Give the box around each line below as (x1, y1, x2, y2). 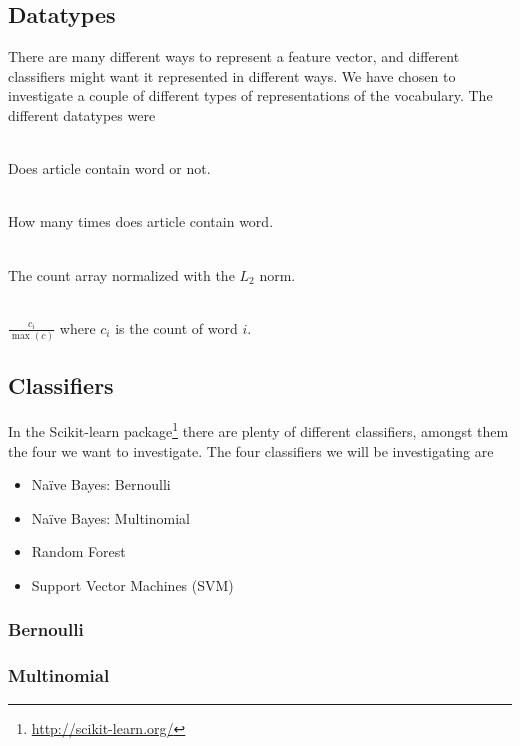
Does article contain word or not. (8, 158, 211, 179)
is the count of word (115, 317, 238, 338)
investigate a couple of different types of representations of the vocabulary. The (8, 85, 493, 106)
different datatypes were (8, 104, 156, 125)
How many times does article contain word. (8, 211, 274, 232)
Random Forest (31, 541, 126, 562)
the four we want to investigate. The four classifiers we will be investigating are (8, 440, 494, 461)
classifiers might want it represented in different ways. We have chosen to (8, 65, 456, 86)
